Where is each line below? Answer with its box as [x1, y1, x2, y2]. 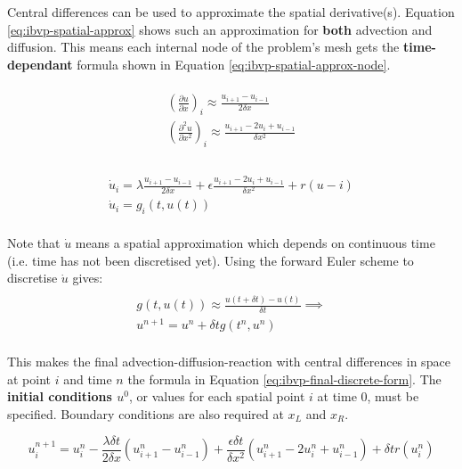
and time [63, 369, 112, 388]
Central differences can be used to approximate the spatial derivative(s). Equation [7, 3, 455, 21]
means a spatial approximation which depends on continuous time [75, 234, 435, 252]
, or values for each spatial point [128, 387, 305, 406]
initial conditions [7, 387, 112, 406]
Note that [7, 234, 61, 252]
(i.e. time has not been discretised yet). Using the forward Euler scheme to [7, 251, 414, 269]
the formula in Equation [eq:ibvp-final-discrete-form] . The [127, 369, 442, 388]
